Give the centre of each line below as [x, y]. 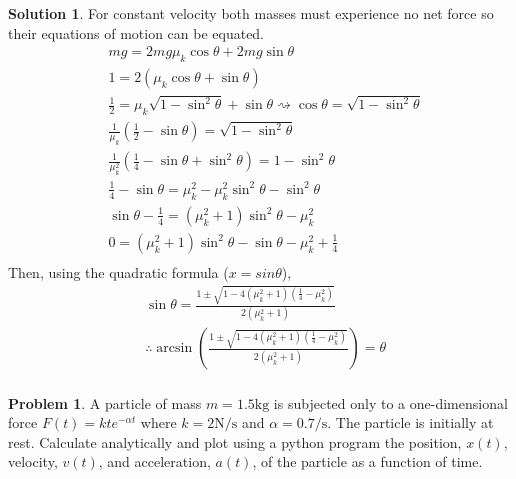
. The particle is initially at [410, 422]
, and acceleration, [154, 461]
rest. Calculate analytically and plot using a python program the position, [235, 441]
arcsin [174, 348]
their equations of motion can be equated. [136, 32]
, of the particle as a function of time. [367, 461]
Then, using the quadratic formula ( [118, 271]
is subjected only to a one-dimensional [390, 402]
